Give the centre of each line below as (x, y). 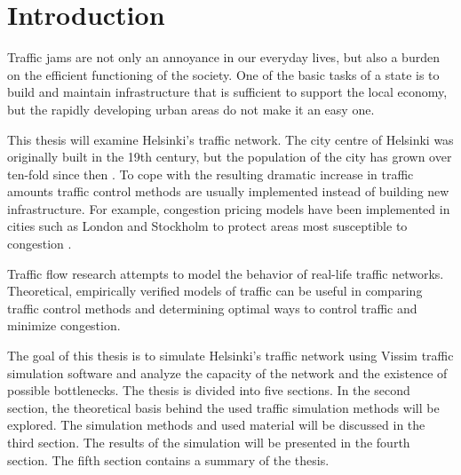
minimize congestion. (64, 325)
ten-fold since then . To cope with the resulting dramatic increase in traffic (211, 174)
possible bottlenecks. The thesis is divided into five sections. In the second (209, 390)
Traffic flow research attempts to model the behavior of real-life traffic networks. (226, 273)
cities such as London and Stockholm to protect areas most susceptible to (207, 226)
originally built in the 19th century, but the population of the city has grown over (230, 157)
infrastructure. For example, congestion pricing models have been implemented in (229, 208)
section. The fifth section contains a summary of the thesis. (168, 459)
